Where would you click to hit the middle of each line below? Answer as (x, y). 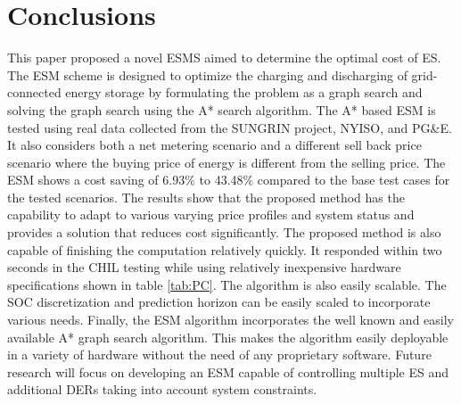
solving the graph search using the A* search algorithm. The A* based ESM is (222, 109)
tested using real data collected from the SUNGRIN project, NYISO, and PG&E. (230, 127)
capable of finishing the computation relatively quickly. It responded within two (225, 249)
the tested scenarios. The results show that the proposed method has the (206, 197)
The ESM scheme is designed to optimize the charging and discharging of (207, 74)
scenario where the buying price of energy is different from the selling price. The (226, 162)
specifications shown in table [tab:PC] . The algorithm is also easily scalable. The (227, 284)
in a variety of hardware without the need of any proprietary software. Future (219, 355)
